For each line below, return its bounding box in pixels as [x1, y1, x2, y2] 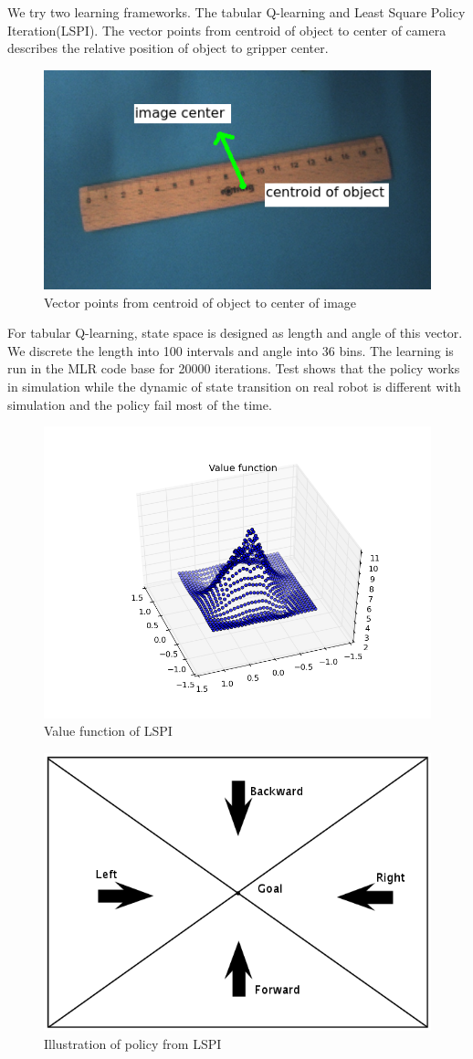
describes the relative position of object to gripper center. [7, 38, 329, 58]
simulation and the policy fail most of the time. [7, 394, 272, 414]
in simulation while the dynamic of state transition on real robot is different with [7, 376, 461, 395]
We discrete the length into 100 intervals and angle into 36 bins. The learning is [7, 341, 454, 360]
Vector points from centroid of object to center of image [44, 292, 357, 311]
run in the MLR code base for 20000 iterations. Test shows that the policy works [7, 359, 460, 378]
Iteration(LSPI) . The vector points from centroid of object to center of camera [7, 20, 447, 39]
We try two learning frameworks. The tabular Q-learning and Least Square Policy [7, 3, 466, 21]
